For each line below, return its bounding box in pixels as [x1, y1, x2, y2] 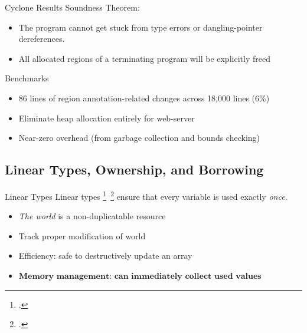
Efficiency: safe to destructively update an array [18, 249, 192, 262]
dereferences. [18, 32, 65, 45]
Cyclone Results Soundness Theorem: [5, 1, 140, 13]
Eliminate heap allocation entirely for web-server [18, 111, 195, 124]
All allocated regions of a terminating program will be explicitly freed [18, 52, 270, 64]
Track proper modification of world [18, 229, 146, 242]
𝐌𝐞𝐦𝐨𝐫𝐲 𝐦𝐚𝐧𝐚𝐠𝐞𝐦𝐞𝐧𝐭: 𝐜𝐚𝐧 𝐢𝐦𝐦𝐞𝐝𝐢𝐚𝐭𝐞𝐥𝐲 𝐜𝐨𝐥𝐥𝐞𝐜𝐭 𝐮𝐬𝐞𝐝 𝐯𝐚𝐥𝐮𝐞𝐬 [18, 272, 262, 281]
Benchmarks [5, 72, 49, 84]
